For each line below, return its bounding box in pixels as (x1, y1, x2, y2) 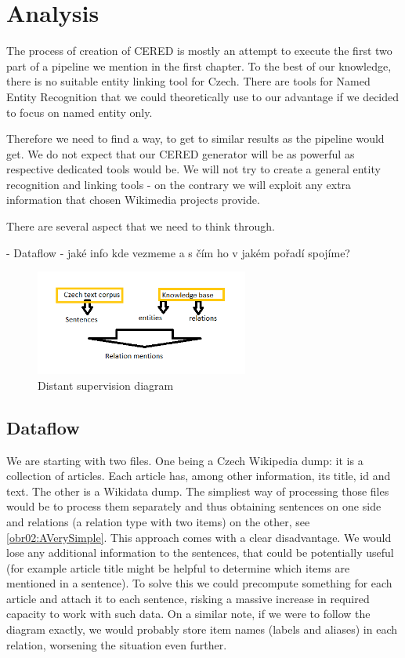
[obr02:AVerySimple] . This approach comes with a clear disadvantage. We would (6, 529, 392, 545)
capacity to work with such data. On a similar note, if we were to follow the (6, 605, 371, 622)
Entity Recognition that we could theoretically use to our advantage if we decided (6, 88, 400, 104)
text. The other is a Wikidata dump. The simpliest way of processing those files (6, 482, 389, 499)
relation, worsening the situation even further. (6, 636, 227, 653)
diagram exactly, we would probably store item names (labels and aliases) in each (6, 621, 398, 638)
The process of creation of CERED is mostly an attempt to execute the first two (6, 42, 392, 59)
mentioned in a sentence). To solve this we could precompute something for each (6, 575, 392, 591)
